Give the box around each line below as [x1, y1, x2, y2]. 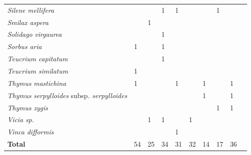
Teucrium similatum [7, 65, 68, 76]
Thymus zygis [7, 102, 48, 112]
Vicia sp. [7, 114, 34, 125]
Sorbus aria [7, 41, 42, 52]
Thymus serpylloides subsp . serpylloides [7, 90, 127, 100]
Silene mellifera [7, 4, 54, 15]
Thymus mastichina [7, 77, 66, 88]
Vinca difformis [7, 127, 54, 137]
